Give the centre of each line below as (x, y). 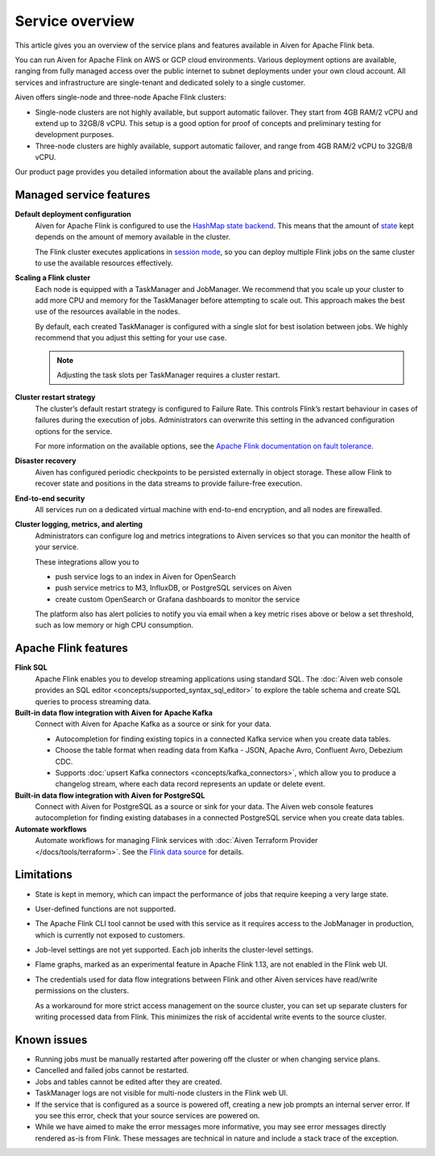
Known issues (51, 1039)
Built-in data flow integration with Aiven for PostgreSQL (110, 795)
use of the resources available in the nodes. (108, 311)
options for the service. (74, 431)
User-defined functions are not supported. (106, 908)
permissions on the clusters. (82, 991)
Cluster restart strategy (55, 397)
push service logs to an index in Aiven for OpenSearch (146, 576)
